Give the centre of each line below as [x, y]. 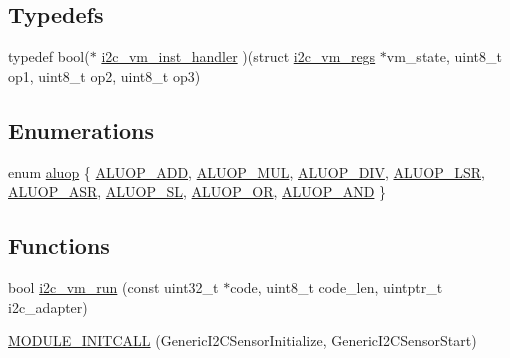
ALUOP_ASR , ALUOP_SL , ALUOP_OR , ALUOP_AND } [197, 191]
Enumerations [81, 129]
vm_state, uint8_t [444, 56]
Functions [59, 245]
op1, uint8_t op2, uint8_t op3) [104, 75]
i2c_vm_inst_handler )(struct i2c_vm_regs [238, 56]
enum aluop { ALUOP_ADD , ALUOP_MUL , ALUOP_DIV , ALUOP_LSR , [246, 171]
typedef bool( [49, 56]
